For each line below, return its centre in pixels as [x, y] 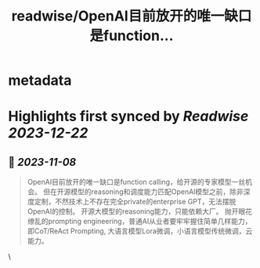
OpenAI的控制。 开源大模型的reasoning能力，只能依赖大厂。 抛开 [133, 211]
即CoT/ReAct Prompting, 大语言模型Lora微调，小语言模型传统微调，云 [140, 231]
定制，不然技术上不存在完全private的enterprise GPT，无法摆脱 [135, 202]
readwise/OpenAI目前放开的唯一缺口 [132, 16]
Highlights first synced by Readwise [128, 117]
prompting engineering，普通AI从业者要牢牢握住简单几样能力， [150, 222]
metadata [40, 81]
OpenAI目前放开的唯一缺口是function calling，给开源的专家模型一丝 [136, 182]
